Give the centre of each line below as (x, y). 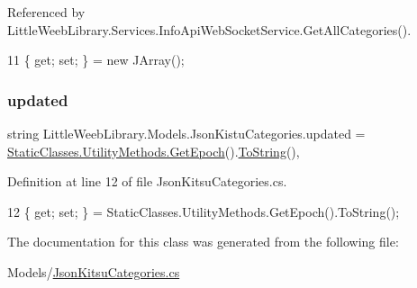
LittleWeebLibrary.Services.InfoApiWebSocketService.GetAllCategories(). (209, 29)
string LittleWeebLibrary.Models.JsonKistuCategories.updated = (186, 133)
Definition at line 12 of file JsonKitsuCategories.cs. (147, 181)
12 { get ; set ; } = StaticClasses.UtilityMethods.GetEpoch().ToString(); (204, 211)
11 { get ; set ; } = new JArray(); (96, 60)
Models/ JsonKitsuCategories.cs (94, 271)
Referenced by (46, 12)
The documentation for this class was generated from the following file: (203, 242)
